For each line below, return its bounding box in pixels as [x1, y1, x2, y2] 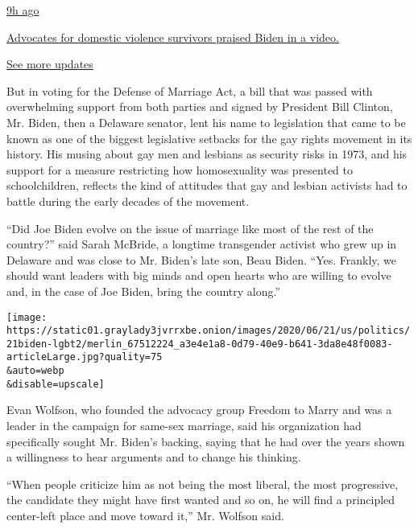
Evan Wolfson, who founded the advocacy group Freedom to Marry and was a [6, 401, 392, 418]
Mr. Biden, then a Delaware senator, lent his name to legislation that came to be [6, 113, 406, 130]
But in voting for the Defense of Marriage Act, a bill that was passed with [6, 82, 373, 99]
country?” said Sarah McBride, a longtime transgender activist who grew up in [6, 236, 397, 252]
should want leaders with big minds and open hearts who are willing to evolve [6, 267, 391, 284]
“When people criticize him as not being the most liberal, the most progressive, [6, 475, 399, 492]
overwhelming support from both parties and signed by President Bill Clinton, [6, 98, 393, 115]
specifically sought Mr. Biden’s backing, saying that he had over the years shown [6, 433, 405, 449]
